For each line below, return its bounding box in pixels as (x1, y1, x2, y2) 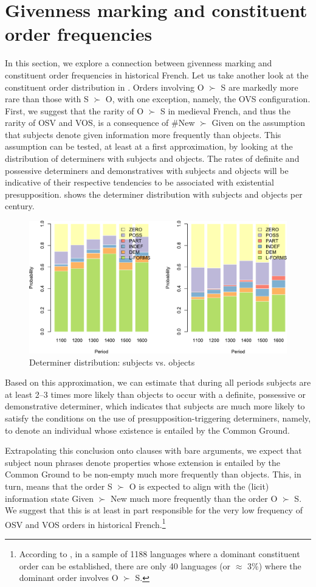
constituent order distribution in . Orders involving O (5, 80, 204, 93)
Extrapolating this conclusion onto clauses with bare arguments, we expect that (5, 444, 302, 457)
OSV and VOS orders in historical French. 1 (5, 516, 166, 530)
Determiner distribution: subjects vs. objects (29, 355, 195, 368)
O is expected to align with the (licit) (129, 479, 269, 492)
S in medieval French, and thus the (160, 104, 290, 117)
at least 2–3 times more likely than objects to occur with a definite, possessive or (5, 387, 306, 400)
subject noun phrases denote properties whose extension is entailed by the (5, 456, 280, 468)
